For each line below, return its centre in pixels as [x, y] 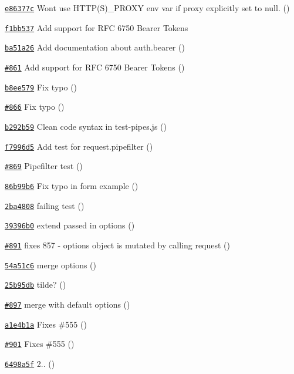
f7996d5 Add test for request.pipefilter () [79, 146]
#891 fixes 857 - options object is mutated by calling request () [118, 245]
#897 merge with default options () [67, 304]
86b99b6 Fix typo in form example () [72, 185]
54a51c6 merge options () [51, 265]
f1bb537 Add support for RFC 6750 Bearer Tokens [97, 27]
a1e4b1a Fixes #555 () [46, 324]
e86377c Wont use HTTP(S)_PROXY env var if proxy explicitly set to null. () [147, 8]
